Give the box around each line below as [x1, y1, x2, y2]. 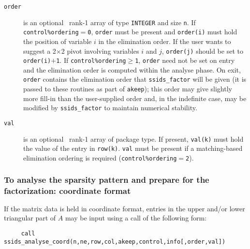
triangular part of [4, 213, 56, 223]
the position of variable [23, 36, 92, 46]
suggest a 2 [23, 45, 56, 56]
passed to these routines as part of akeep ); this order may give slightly [23, 84, 232, 94]
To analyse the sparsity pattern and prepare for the [4, 173, 209, 185]
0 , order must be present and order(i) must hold [88, 27, 237, 37]
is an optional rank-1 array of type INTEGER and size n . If [23, 17, 196, 27]
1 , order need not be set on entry [135, 55, 235, 65]
